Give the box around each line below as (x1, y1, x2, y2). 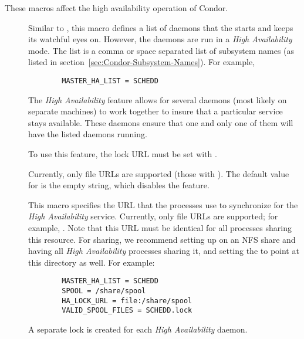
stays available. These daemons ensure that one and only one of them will (28, 116, 293, 128)
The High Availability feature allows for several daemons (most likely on (28, 93, 287, 106)
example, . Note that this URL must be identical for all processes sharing (28, 221, 292, 233)
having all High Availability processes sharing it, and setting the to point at (28, 245, 299, 257)
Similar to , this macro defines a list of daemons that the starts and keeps (28, 21, 293, 33)
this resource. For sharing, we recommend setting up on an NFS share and (28, 233, 296, 245)
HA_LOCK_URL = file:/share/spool (62, 296, 192, 305)
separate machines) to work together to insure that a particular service (28, 105, 283, 117)
